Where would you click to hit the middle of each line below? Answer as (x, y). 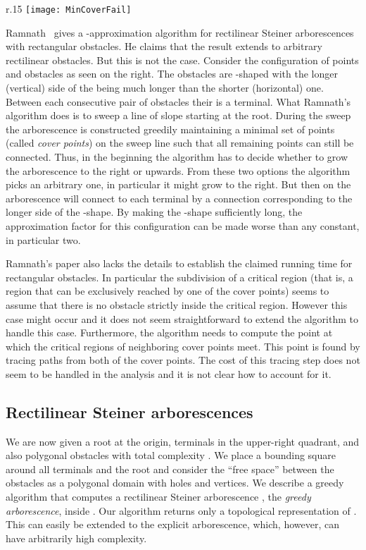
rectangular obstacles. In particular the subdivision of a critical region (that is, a (179, 277)
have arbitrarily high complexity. (76, 538)
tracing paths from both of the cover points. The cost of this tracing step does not (183, 360)
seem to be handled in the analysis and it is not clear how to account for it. (169, 373)
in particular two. (43, 239)
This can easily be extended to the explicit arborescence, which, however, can (172, 524)
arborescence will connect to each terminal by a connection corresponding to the (179, 198)
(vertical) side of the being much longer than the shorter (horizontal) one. (165, 88)
